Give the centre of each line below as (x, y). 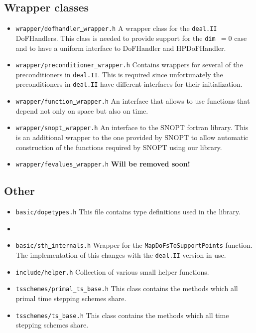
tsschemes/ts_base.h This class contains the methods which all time (122, 315)
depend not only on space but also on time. (82, 110)
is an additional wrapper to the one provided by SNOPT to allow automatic (132, 137)
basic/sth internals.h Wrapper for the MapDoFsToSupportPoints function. (134, 245)
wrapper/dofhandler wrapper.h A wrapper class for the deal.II (116, 28)
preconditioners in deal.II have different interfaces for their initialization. (129, 84)
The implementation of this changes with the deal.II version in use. (121, 254)
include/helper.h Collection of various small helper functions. (112, 271)
